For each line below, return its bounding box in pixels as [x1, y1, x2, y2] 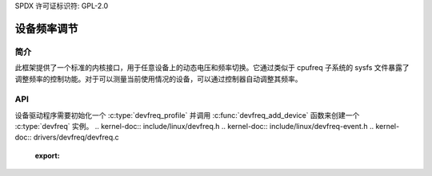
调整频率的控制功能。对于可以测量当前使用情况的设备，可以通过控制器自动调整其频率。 [14, 74, 302, 84]
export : [34, 151, 60, 160]
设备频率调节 [14, 22, 78, 35]
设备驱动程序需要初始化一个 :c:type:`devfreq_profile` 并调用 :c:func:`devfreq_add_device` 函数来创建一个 [14, 110, 360, 119]
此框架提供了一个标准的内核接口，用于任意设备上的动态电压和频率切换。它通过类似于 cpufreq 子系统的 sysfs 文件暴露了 [14, 63, 410, 72]
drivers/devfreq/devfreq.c [33, 132, 119, 143]
